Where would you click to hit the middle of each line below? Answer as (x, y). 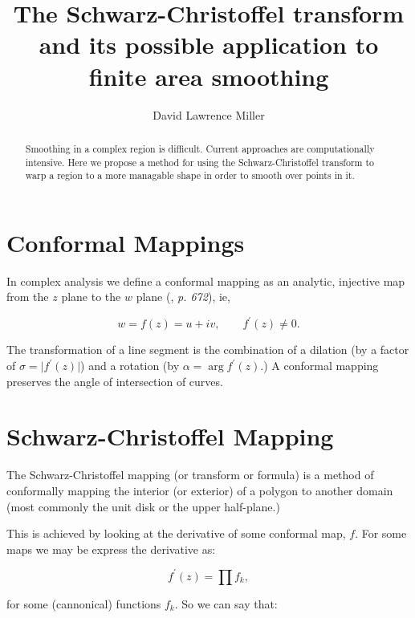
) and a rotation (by (130, 366)
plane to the (91, 297)
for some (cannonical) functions (84, 603)
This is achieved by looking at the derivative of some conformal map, (176, 533)
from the (28, 297)
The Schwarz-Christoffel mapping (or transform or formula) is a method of (190, 475)
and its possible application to (209, 45)
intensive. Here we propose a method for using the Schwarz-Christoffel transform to (200, 162)
